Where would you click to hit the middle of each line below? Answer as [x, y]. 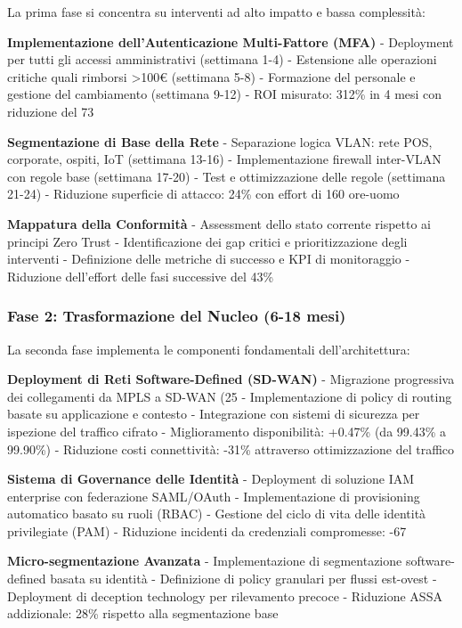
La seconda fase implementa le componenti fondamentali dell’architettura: [209, 349]
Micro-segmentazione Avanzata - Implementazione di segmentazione [205, 561]
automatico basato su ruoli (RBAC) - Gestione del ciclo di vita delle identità [217, 514]
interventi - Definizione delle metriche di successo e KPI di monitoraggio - [209, 259]
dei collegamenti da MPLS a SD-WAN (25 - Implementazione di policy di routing [230, 396]
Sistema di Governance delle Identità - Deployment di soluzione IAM [211, 479]
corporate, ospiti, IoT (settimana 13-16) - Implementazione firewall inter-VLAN [224, 159]
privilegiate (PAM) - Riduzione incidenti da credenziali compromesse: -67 [207, 530]
